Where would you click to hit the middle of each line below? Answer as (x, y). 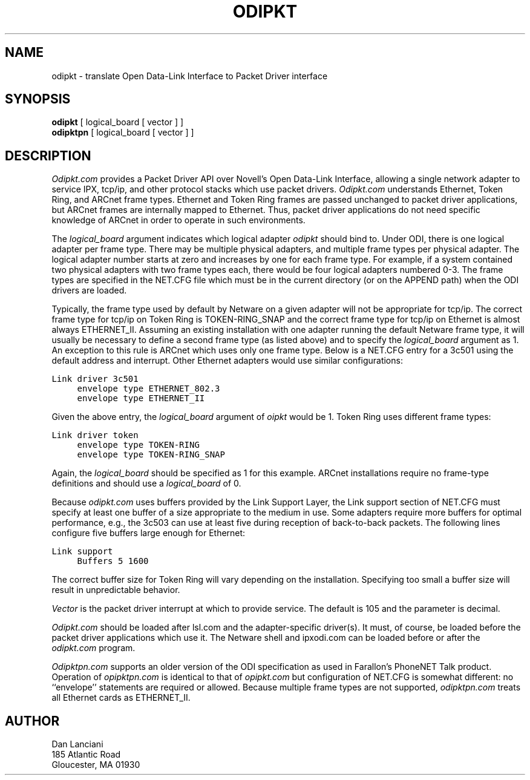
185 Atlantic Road (86, 755)
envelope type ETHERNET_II (141, 398)
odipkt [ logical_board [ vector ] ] (118, 122)
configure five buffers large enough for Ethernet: (149, 533)
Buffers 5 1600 (113, 561)
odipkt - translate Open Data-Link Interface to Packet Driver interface (190, 76)
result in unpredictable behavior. (116, 590)
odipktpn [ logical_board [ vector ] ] (123, 133)
